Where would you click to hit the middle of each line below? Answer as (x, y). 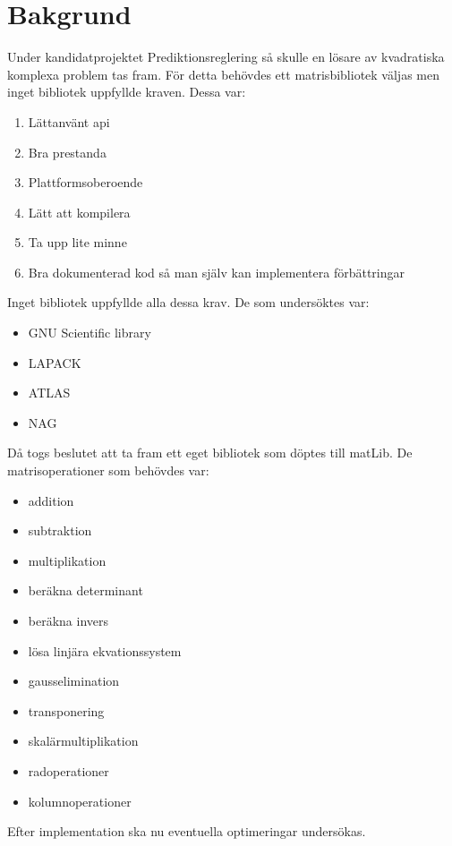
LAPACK (55, 362)
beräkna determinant (85, 590)
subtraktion (60, 530)
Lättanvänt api (69, 121)
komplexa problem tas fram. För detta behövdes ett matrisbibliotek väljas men (223, 74)
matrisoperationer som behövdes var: (108, 470)
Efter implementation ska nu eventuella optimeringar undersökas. (187, 831)
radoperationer (68, 770)
